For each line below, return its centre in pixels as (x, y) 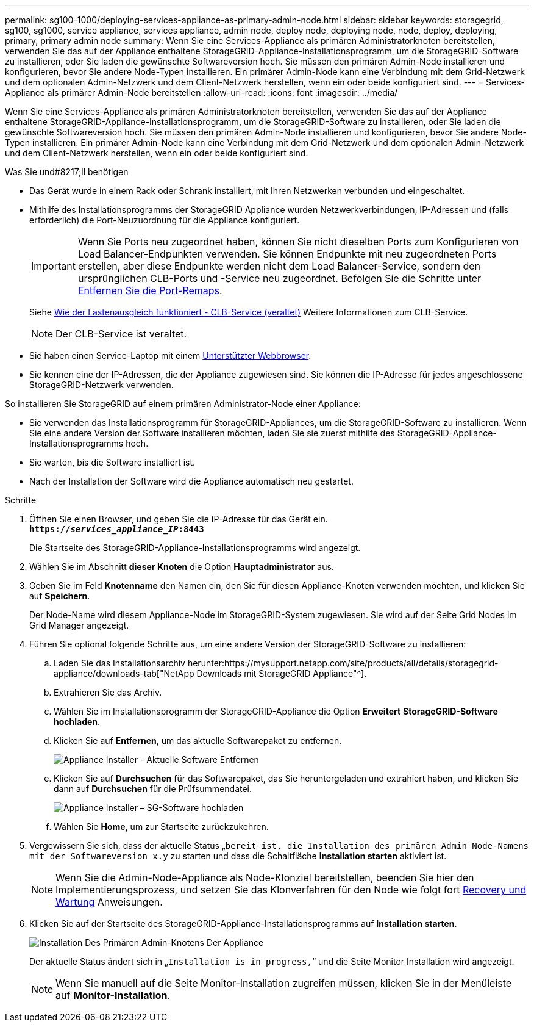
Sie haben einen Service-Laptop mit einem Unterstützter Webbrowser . (170, 355)
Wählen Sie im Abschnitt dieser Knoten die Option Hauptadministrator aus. (182, 567)
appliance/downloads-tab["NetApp (124, 673)
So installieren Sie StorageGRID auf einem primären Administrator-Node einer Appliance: (183, 404)
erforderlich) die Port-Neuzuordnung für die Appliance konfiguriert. (165, 220)
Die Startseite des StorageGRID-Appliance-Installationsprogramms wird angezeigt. (195, 548)
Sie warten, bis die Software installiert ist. (112, 462)
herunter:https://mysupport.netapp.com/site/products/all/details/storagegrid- (343, 663)
